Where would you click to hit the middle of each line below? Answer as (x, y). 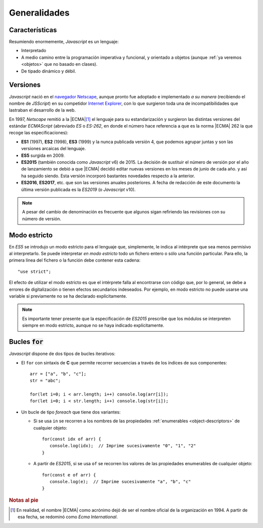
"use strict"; (34, 271)
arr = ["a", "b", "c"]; (58, 374)
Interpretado (34, 51)
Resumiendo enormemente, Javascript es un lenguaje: (64, 42)
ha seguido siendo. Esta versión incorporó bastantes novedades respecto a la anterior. (108, 176)
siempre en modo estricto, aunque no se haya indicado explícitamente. (93, 325)
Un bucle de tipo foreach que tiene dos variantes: (71, 412)
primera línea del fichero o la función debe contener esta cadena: (75, 260)
